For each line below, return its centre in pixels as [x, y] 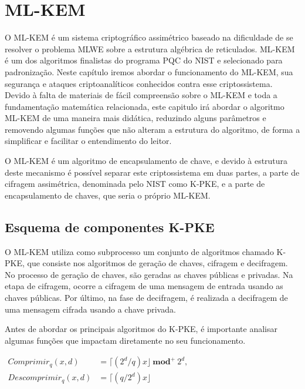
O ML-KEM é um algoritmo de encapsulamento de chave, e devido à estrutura [146, 161]
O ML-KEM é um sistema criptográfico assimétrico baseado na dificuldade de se [149, 37]
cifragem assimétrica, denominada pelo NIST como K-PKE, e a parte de [135, 184]
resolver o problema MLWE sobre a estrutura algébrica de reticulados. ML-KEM [150, 48]
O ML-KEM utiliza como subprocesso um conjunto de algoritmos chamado [139, 251]
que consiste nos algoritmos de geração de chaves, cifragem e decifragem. [157, 263]
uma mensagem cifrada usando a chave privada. [90, 309]
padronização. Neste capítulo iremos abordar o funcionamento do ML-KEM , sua [149, 71]
